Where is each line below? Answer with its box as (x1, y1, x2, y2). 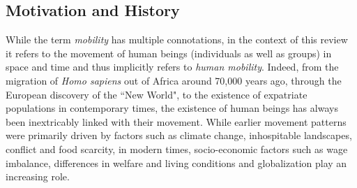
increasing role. (6, 169, 70, 184)
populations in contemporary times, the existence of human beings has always (6, 101, 338, 115)
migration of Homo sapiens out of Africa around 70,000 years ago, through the (6, 73, 342, 87)
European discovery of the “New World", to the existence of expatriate (6, 87, 307, 101)
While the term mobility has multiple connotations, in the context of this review (6, 32, 348, 47)
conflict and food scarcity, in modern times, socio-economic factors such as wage (6, 141, 348, 156)
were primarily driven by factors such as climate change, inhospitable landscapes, (6, 128, 352, 143)
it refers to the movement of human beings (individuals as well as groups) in (6, 45, 332, 60)
